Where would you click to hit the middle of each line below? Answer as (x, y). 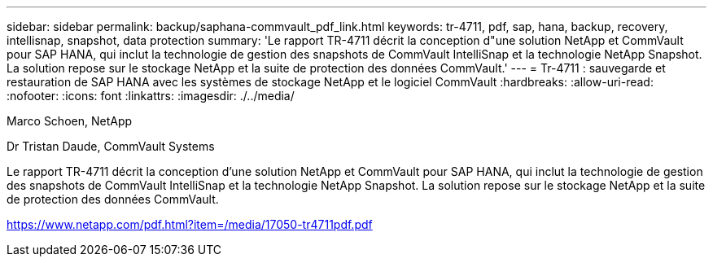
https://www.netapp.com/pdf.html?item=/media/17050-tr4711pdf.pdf (190, 224)
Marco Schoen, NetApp (70, 121)
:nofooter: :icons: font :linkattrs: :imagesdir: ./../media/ (151, 96)
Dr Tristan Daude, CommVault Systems (111, 146)
